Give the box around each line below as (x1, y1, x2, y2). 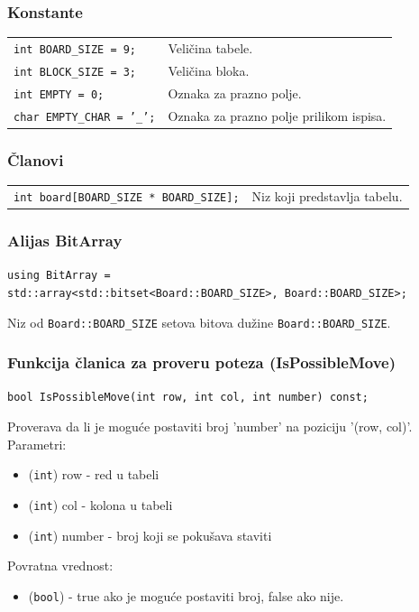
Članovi (7, 148, 64, 171)
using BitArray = (7, 269, 111, 283)
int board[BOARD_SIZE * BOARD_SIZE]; (14, 190, 240, 204)
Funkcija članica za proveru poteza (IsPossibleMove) (7, 351, 396, 374)
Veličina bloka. (168, 60, 250, 79)
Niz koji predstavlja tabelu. (251, 186, 403, 205)
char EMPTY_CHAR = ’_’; (14, 110, 156, 124)
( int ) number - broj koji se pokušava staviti (28, 525, 272, 544)
